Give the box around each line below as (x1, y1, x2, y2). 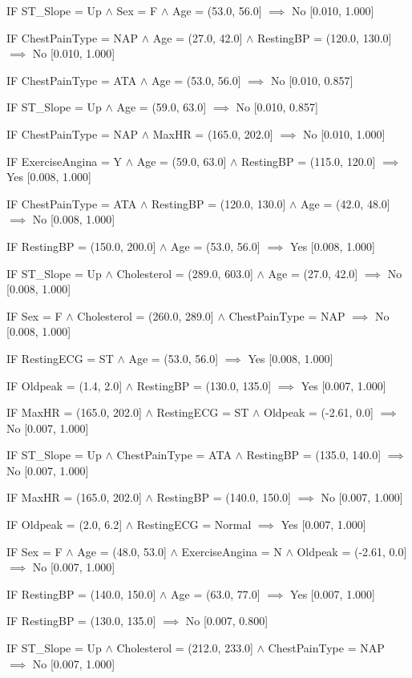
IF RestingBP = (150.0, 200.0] (6, 237, 156, 254)
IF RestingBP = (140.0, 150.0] (6, 585, 156, 602)
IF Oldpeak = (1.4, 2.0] (6, 377, 123, 393)
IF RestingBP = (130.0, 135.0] (6, 612, 156, 629)
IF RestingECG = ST (6, 349, 114, 366)
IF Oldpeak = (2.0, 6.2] (6, 516, 123, 533)
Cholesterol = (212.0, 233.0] (116, 640, 253, 656)
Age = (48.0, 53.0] (77, 543, 167, 559)
